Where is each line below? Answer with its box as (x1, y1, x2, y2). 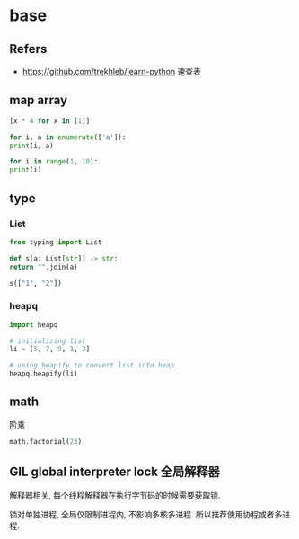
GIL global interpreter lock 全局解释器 (9, 464, 220, 480)
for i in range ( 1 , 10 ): (9, 157, 99, 166)
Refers (9, 41, 48, 57)
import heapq (9, 320, 58, 329)
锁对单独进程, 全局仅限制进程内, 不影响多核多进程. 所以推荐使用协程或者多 (9, 508, 283, 519)
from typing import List (9, 237, 102, 247)
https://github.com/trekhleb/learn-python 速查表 (22, 66, 202, 76)
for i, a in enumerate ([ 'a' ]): (9, 132, 127, 142)
